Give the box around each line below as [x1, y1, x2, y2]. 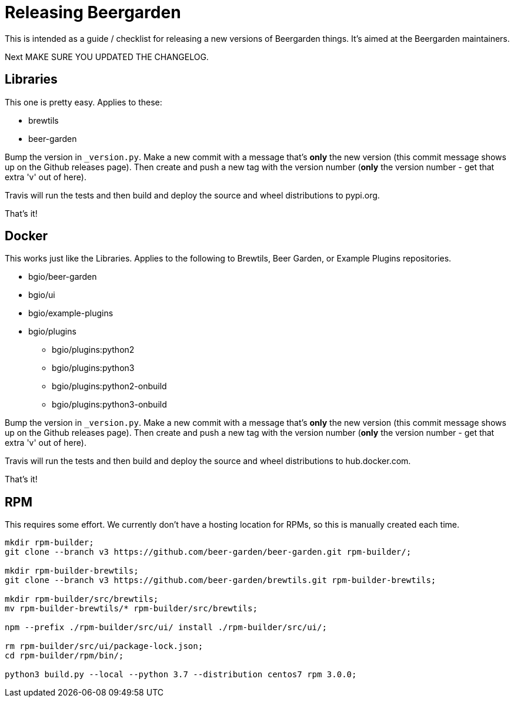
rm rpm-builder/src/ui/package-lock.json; [5, 641, 203, 651]
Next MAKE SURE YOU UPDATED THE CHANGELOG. [5, 51, 209, 62]
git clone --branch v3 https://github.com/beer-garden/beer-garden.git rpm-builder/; [5, 547, 412, 557]
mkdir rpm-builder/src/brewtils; [5, 594, 159, 604]
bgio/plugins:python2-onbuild [52, 381, 167, 392]
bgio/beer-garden [28, 271, 97, 282]
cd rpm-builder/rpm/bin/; [5, 651, 124, 661]
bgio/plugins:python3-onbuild [52, 399, 167, 410]
